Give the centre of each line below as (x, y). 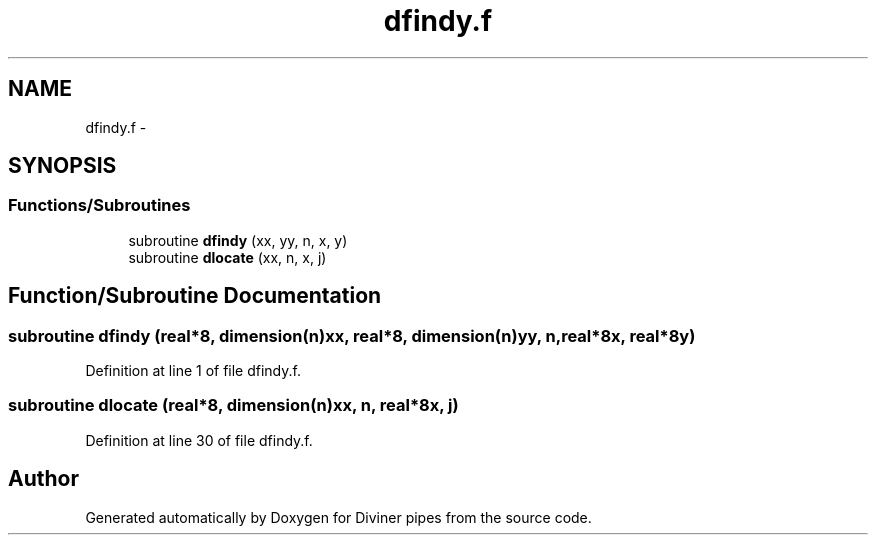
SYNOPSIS (62, 166)
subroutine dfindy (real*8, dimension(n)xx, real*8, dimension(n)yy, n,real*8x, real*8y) (352, 335)
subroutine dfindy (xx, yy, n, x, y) (238, 240)
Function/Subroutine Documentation (195, 296)
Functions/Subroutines (99, 205)
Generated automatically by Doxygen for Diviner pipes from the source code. (338, 517)
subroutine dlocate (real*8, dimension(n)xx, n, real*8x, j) (233, 405)
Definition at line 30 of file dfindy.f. (199, 440)
